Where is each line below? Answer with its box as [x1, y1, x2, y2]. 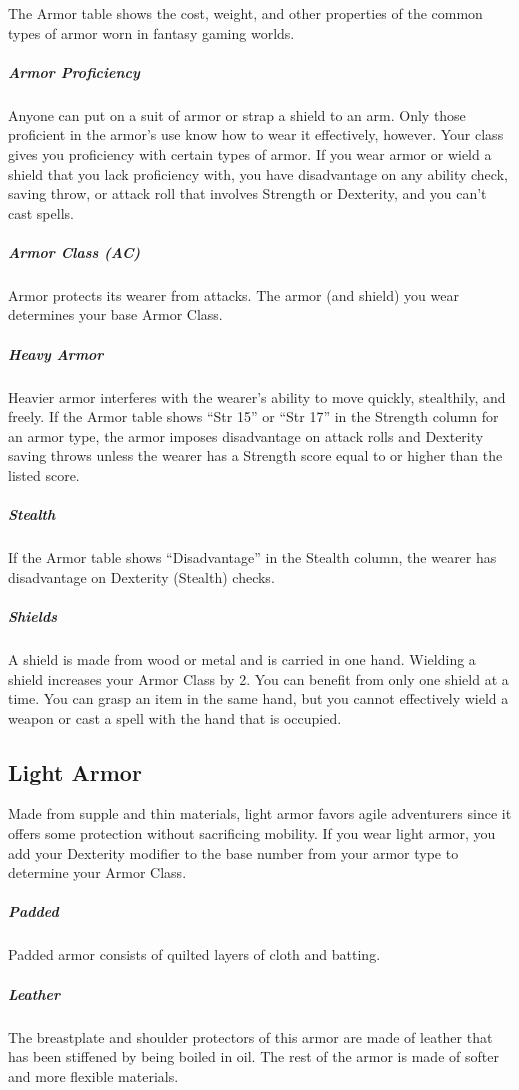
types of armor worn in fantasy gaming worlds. [8, 22, 295, 43]
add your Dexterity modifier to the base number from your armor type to [8, 842, 459, 863]
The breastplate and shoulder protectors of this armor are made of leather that [8, 1026, 493, 1047]
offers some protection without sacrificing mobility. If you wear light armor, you [8, 823, 496, 844]
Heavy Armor [8, 343, 104, 364]
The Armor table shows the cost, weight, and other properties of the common [8, 3, 483, 23]
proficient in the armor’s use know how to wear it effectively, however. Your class [8, 124, 504, 145]
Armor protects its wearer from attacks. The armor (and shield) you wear [8, 284, 459, 305]
